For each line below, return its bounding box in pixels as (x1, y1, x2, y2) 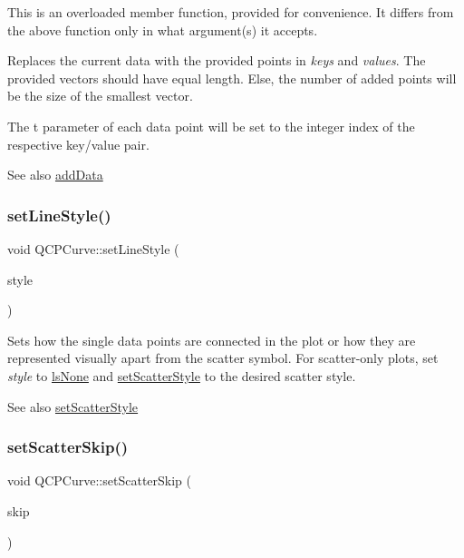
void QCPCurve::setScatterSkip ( (7, 471, 191, 490)
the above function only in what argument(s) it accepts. (7, 20, 318, 39)
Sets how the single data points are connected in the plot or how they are (7, 330, 416, 349)
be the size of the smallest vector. (7, 86, 193, 105)
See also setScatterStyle (7, 396, 139, 416)
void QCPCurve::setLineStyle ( (7, 239, 179, 258)
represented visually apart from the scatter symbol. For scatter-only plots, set (7, 348, 439, 367)
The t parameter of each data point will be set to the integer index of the (7, 116, 415, 135)
